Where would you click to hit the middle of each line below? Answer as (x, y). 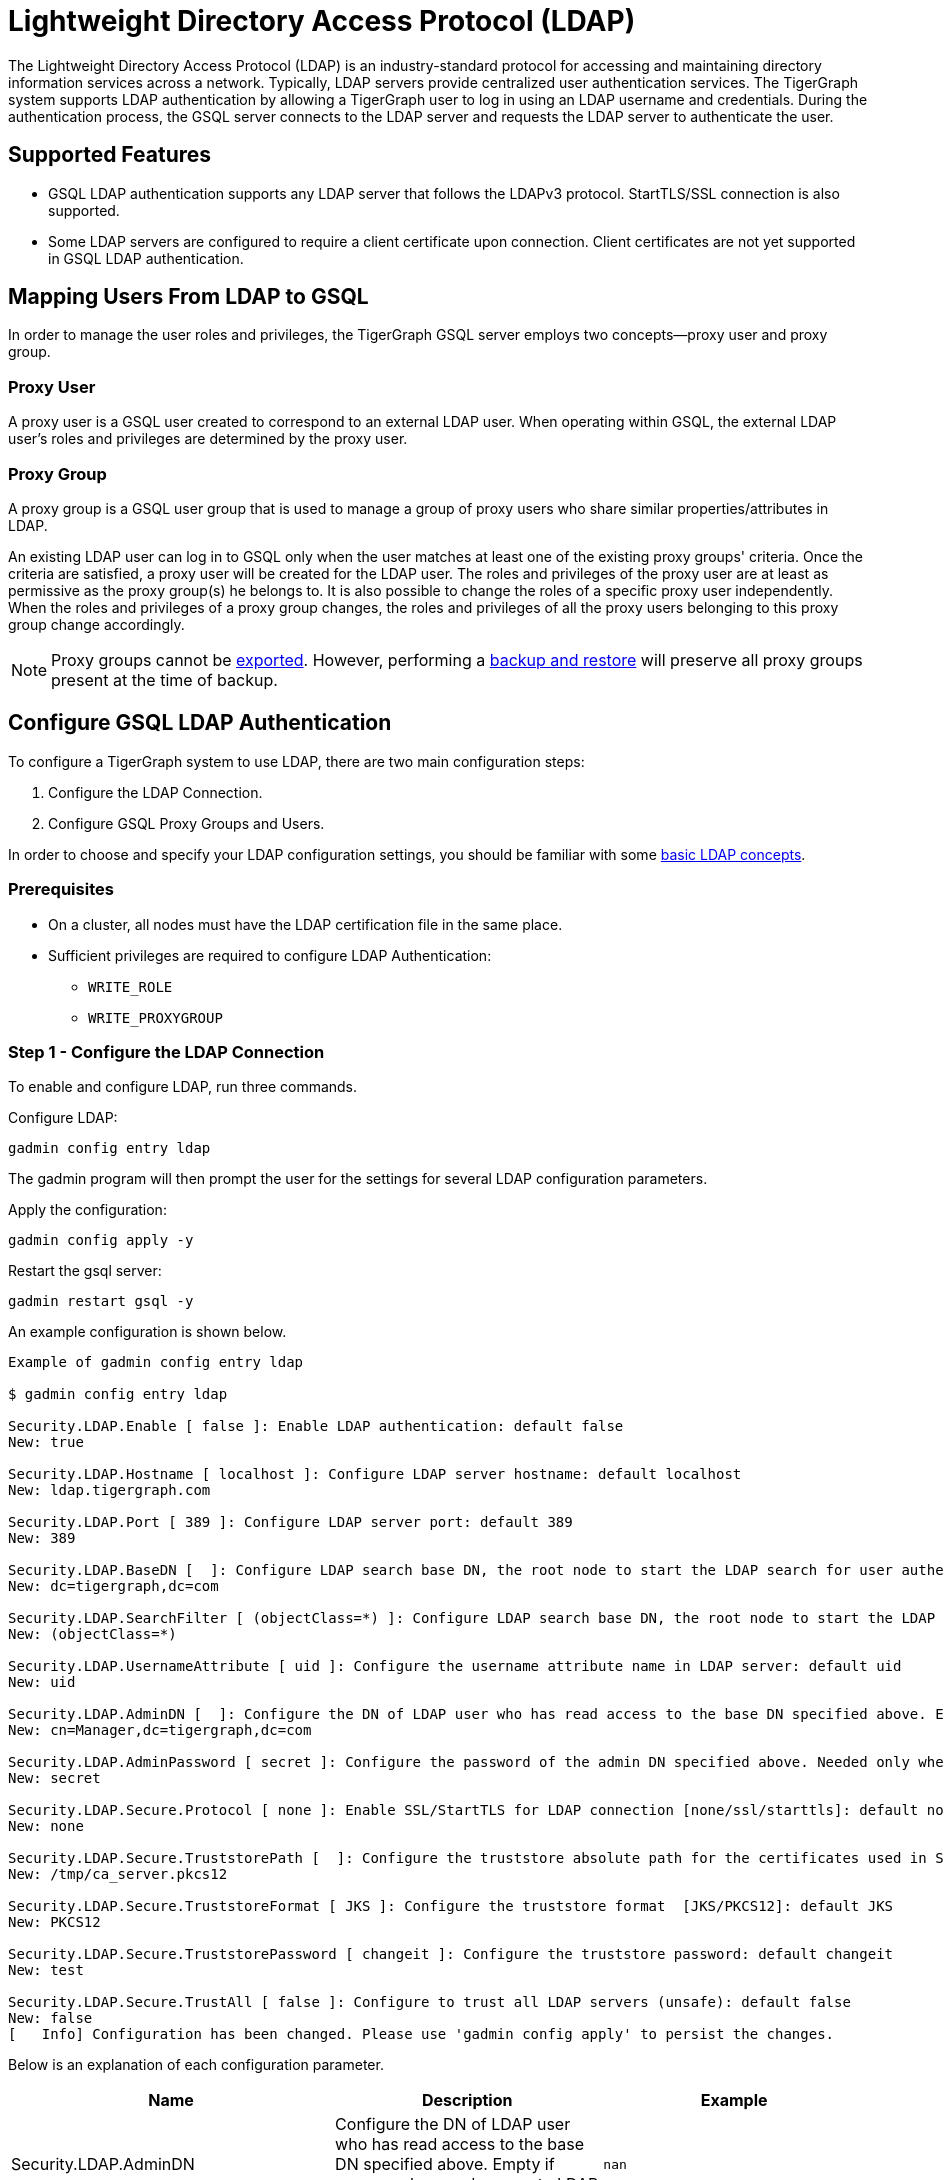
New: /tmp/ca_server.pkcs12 (118, 1874)
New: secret (54, 1778)
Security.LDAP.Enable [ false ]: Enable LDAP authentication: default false (316, 1426)
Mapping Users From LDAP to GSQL (188, 297)
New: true (46, 1442)
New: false (50, 2018)
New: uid (42, 1682)
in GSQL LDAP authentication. (146, 258)
